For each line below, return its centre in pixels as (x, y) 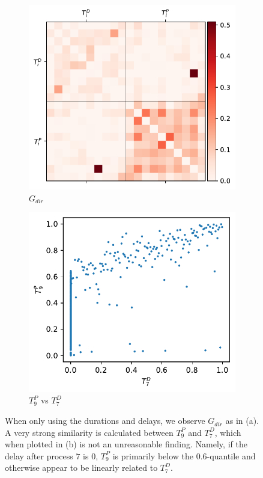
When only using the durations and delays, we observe (105, 421)
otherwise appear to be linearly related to (81, 467)
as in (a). (242, 421)
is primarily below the (153, 455)
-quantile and (231, 455)
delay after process (39, 455)
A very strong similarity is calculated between (89, 432)
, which (228, 432)
